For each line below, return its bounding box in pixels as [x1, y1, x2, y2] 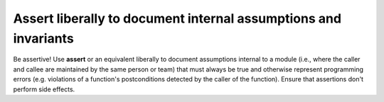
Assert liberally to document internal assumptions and [13, 11, 341, 26]
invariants [13, 30, 74, 46]
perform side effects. [13, 85, 75, 93]
